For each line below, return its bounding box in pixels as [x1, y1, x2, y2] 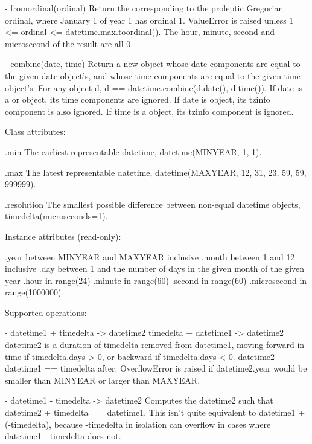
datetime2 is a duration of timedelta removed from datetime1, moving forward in [5, 338, 305, 351]
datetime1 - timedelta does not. [5, 430, 121, 442]
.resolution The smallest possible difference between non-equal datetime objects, [5, 198, 301, 210]
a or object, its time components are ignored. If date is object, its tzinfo [5, 93, 270, 106]
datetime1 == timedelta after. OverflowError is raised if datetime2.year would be [5, 362, 307, 375]
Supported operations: [5, 306, 87, 318]
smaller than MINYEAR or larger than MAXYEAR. [5, 373, 200, 386]
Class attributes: [5, 125, 66, 138]
